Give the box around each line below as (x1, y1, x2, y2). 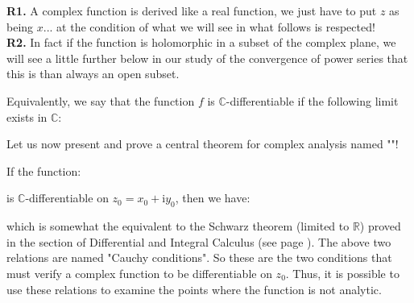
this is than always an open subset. (6, 65, 180, 82)
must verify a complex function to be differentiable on (6, 264, 272, 281)
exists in (6, 108, 48, 125)
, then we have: (175, 189, 250, 206)
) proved (359, 218, 401, 235)
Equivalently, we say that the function (6, 92, 195, 109)
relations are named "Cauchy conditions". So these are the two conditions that (6, 249, 392, 266)
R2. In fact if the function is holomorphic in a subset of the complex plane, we (6, 34, 396, 51)
